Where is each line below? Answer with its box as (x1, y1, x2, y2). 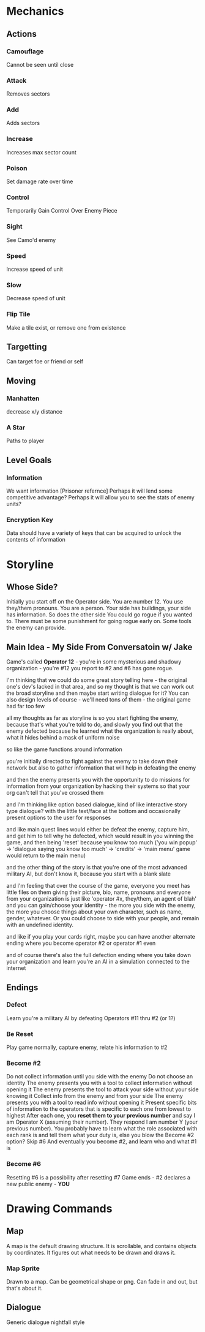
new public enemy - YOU (6, 1180, 70, 1187)
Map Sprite (6, 1264, 40, 1273)
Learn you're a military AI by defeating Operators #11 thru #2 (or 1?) (6, 1014, 176, 1021)
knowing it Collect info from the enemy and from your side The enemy (6, 1092, 184, 1100)
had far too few (6, 703, 45, 710)
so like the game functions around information (6, 746, 122, 753)
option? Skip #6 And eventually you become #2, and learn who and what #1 (6, 1138, 197, 1145)
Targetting (6, 341, 47, 352)
